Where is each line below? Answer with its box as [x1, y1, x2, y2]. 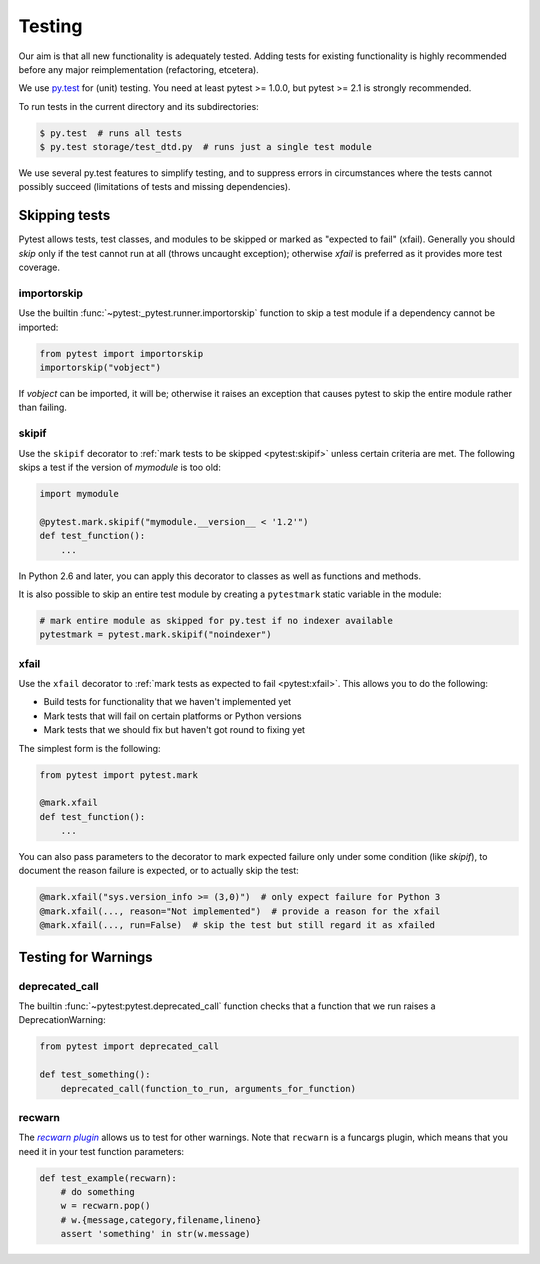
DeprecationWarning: [18, 1014, 106, 1026]
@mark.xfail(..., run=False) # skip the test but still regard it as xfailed [39, 920, 435, 931]
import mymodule [39, 488, 120, 499]
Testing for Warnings [18, 948, 153, 965]
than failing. [18, 401, 67, 414]
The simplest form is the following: [18, 742, 161, 754]
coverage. [18, 261, 60, 274]
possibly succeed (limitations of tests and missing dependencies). [18, 181, 291, 193]
